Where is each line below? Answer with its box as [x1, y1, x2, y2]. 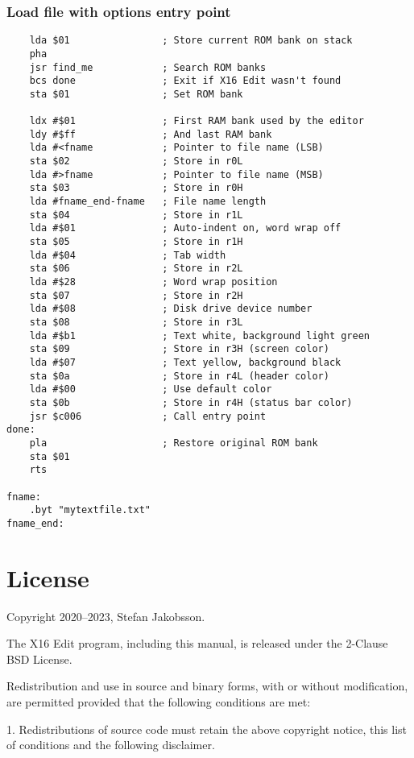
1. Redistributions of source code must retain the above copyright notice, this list [6, 720, 408, 737]
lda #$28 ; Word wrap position [29, 276, 278, 288]
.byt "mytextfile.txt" [29, 504, 151, 516]
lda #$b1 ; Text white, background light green [29, 329, 371, 342]
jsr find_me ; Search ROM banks [29, 61, 267, 73]
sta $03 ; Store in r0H [29, 182, 243, 194]
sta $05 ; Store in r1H [29, 236, 243, 248]
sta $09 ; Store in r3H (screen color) [29, 343, 329, 355]
